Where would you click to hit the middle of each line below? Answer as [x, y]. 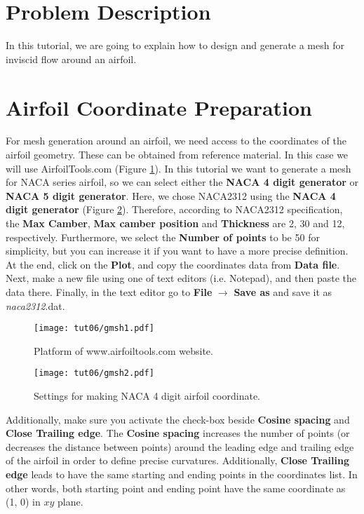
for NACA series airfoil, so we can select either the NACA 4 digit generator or [182, 182]
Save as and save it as [283, 291]
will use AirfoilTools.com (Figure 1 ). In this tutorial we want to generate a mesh [178, 168]
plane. [70, 502]
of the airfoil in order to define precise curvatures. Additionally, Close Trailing [178, 460]
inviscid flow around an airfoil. [71, 59]
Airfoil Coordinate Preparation [159, 107]
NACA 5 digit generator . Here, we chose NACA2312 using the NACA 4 [171, 195]
